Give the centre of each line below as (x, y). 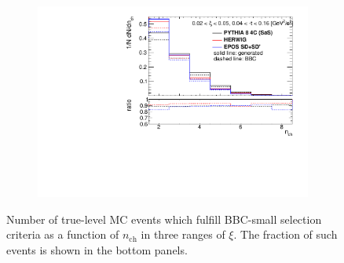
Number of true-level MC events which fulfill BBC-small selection (164, 219)
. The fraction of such (285, 234)
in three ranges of (183, 234)
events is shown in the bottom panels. (97, 249)
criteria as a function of (63, 234)
